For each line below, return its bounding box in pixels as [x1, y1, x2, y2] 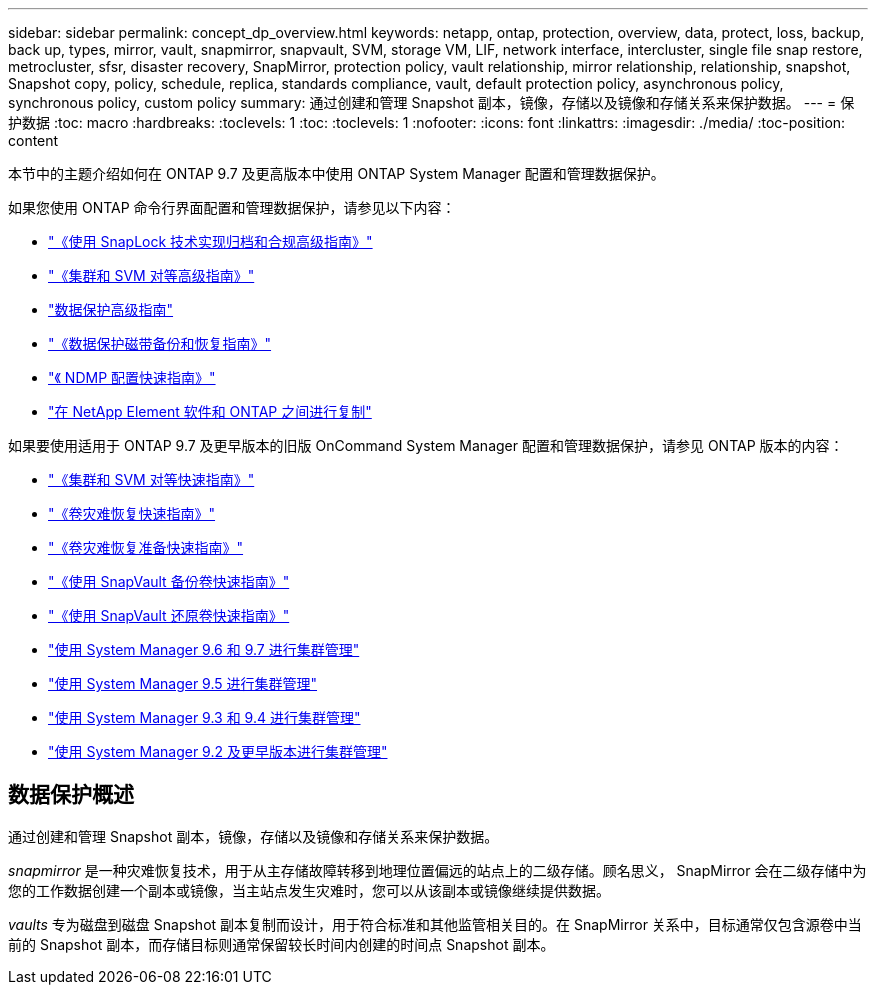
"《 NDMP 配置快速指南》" [48, 369, 216, 386]
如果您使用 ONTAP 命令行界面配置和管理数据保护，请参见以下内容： [8, 199, 456, 216]
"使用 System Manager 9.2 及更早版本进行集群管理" [48, 743, 388, 760]
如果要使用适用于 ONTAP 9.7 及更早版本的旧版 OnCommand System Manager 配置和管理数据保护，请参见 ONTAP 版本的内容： [8, 437, 844, 454]
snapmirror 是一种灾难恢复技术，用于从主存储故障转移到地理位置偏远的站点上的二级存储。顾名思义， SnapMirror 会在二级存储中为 [8, 861, 867, 879]
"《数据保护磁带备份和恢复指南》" [48, 335, 272, 352]
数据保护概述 [8, 782, 134, 808]
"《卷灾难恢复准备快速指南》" [48, 539, 244, 556]
